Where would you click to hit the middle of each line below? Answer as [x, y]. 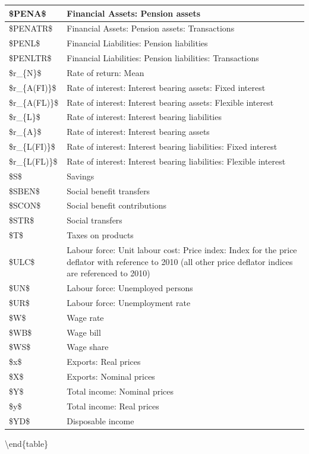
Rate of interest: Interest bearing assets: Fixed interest [166, 87]
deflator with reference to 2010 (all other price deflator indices [180, 261]
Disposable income [100, 420]
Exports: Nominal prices [111, 376]
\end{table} [27, 443]
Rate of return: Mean [105, 72]
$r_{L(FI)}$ [32, 146]
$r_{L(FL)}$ [33, 161]
